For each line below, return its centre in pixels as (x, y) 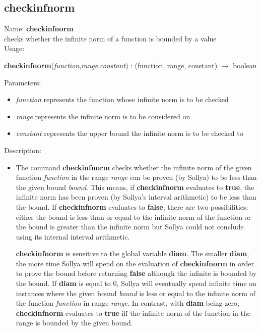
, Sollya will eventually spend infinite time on (186, 283)
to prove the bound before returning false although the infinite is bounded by (136, 273)
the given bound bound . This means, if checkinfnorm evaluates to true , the (135, 187)
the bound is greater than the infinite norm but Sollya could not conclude (130, 227)
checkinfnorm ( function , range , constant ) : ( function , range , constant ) (111, 65)
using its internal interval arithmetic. (73, 236)
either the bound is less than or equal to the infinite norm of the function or (134, 217)
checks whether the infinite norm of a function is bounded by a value (110, 38)
